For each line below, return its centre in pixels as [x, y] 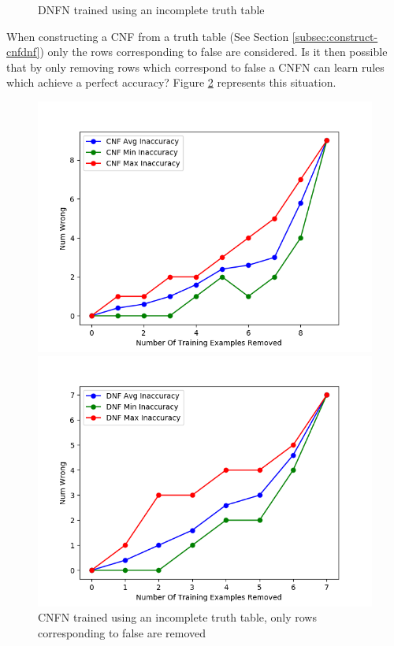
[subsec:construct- [335, 36]
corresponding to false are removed [122, 632]
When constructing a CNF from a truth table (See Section [148, 36]
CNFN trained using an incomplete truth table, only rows [177, 617]
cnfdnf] [23, 52]
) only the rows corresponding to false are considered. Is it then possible [214, 52]
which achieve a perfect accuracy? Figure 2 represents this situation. [171, 82]
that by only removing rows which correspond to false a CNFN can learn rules [195, 67]
